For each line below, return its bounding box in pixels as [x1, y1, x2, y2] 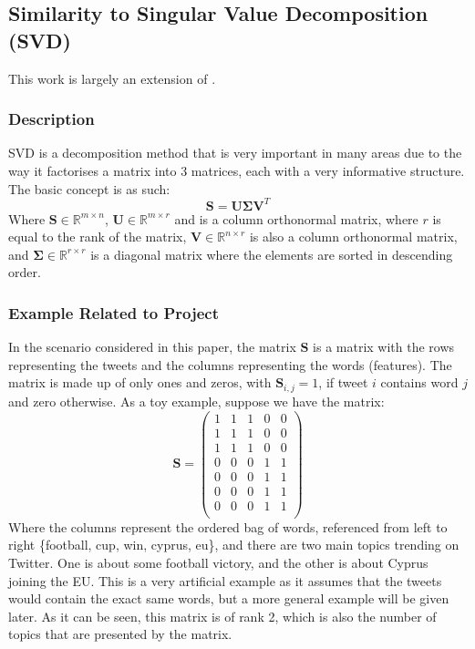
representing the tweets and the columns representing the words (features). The [8, 355, 452, 374]
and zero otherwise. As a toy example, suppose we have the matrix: [8, 391, 385, 410]
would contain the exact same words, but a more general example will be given [8, 589, 449, 608]
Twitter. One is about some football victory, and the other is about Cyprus [8, 553, 429, 572]
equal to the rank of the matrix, [8, 227, 187, 246]
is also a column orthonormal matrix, [249, 227, 458, 246]
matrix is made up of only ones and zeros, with [8, 373, 272, 392]
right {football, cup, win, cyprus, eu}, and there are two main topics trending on [8, 535, 460, 554]
